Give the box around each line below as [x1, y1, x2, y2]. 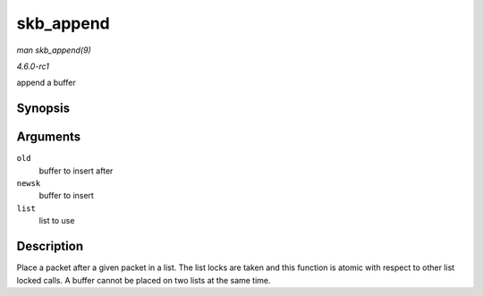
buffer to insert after [38, 165, 114, 176]
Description [16, 239, 84, 254]
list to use [38, 216, 75, 226]
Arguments [16, 130, 81, 145]
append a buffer [16, 77, 76, 89]
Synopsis [16, 101, 71, 116]
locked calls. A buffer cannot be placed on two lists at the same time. [16, 275, 272, 285]
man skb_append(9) [16, 45, 91, 55]
